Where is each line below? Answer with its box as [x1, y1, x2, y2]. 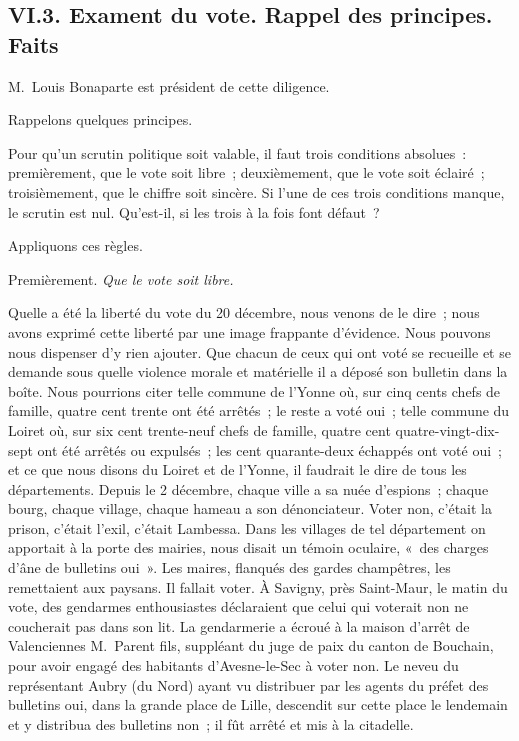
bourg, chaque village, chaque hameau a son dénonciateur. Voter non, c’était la [8, 498, 492, 519]
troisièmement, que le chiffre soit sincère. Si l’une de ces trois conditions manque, [8, 181, 505, 202]
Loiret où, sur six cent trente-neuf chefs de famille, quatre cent [8, 419, 391, 440]
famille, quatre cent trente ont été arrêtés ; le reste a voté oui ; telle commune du [8, 400, 510, 421]
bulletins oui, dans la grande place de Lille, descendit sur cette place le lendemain [8, 694, 508, 715]
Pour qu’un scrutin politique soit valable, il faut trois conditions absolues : [8, 142, 467, 163]
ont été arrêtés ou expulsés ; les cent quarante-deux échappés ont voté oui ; [37, 439, 503, 460]
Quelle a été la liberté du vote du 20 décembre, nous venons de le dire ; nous [8, 302, 480, 323]
